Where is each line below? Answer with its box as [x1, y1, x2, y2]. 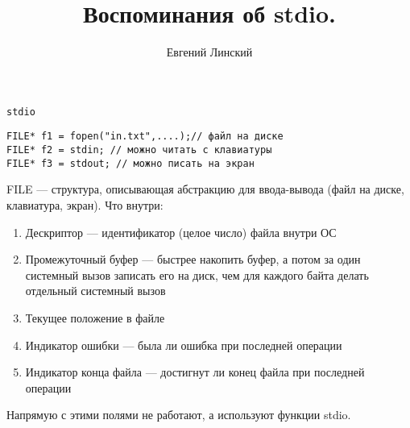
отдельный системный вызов [25, 282, 166, 299]
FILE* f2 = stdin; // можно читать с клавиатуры [6, 144, 272, 156]
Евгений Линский [166, 44, 253, 60]
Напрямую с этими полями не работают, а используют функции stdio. [6, 406, 351, 423]
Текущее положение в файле [25, 309, 165, 326]
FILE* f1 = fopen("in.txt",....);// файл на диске [6, 131, 284, 143]
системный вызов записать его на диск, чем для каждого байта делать [25, 266, 369, 283]
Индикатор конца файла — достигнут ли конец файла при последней [25, 364, 365, 380]
